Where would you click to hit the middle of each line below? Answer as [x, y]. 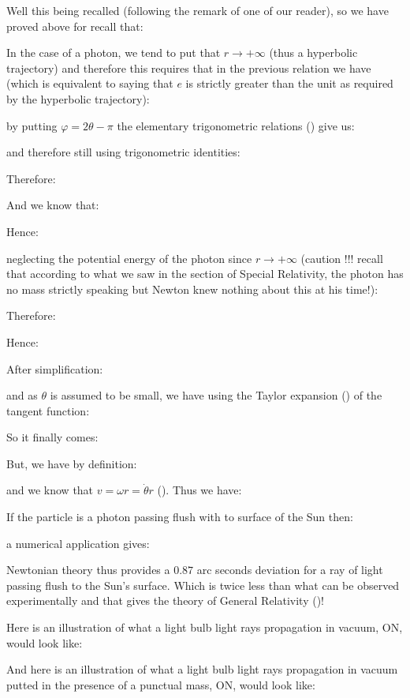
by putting [32, 125]
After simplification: [55, 368]
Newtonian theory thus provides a [88, 570]
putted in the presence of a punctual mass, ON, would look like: [161, 684]
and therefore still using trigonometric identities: [123, 152]
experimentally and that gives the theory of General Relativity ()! [166, 600]
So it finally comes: [52, 437]
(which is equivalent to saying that [90, 83]
